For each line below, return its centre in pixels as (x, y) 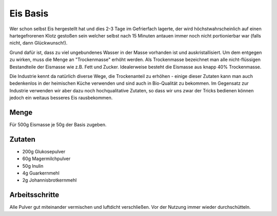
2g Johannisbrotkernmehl (50, 180)
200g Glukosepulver (44, 151)
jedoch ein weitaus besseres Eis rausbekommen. (61, 98)
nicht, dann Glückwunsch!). (38, 43)
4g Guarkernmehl (41, 173)
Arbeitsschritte (34, 195)
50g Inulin (33, 166)
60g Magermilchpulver (46, 159)
